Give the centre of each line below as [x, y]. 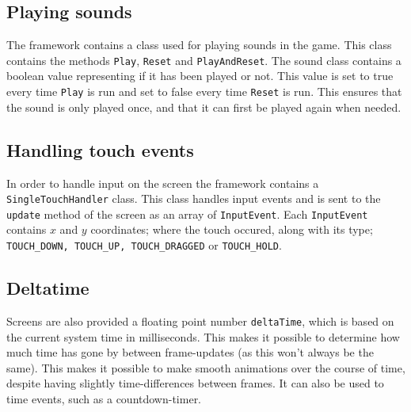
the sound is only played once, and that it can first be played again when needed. [204, 107]
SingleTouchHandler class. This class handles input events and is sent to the [194, 198]
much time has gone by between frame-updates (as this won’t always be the [190, 352]
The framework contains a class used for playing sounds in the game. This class [199, 45]
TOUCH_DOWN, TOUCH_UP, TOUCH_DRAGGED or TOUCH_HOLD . [144, 245]
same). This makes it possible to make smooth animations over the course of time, [206, 367]
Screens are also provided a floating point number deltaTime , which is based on [200, 320]
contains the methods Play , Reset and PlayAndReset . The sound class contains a [204, 60]
